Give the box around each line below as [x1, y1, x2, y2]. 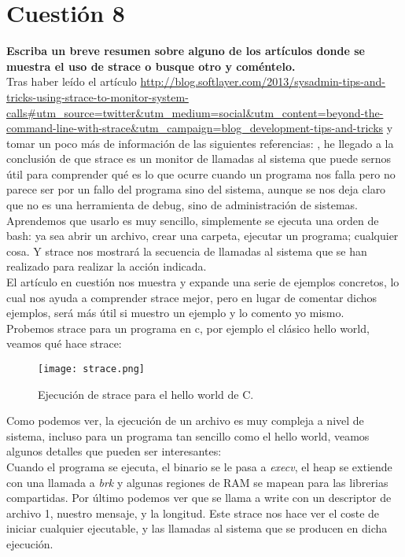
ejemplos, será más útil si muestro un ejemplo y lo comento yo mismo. [6, 304, 344, 321]
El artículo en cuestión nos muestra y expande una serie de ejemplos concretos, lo [6, 274, 399, 290]
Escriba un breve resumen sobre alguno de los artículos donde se [6, 42, 365, 59]
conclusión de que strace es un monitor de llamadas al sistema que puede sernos [6, 150, 392, 167]
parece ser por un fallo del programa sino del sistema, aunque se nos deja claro [6, 181, 386, 197]
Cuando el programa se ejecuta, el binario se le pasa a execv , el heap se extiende [6, 459, 392, 475]
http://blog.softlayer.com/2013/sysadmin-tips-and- [140, 73, 386, 90]
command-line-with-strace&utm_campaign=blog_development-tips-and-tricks [6, 120, 384, 136]
